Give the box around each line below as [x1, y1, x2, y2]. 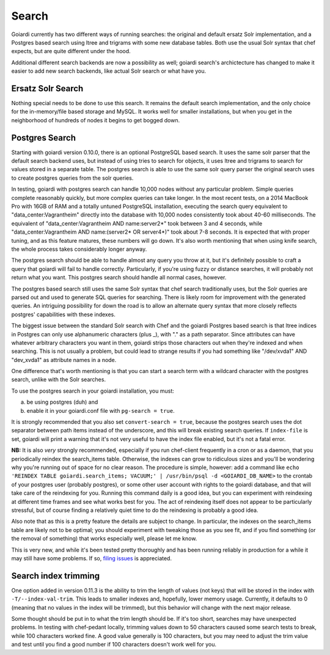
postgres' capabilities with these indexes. [11, 311, 116, 318]
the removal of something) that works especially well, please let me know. [11, 535, 197, 542]
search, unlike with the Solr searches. [11, 376, 106, 383]
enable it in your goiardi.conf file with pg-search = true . [26, 407, 175, 414]
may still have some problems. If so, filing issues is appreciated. [11, 554, 172, 562]
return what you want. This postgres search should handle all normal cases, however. [11, 274, 227, 281]
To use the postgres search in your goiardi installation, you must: [11, 387, 174, 394]
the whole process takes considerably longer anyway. [11, 245, 147, 253]
